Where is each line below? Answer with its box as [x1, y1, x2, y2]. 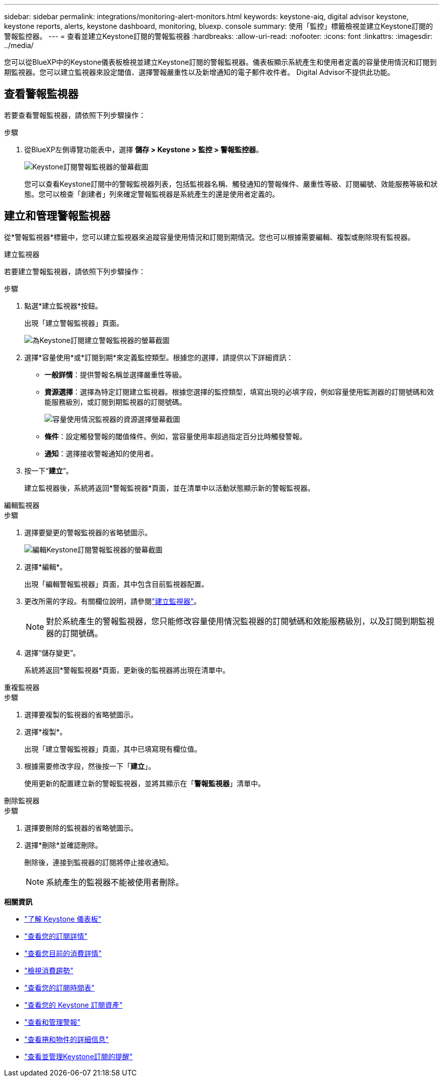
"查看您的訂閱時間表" [24, 983, 95, 992]
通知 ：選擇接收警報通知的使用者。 [45, 449, 158, 458]
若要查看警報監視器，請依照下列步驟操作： [4, 110, 146, 119]
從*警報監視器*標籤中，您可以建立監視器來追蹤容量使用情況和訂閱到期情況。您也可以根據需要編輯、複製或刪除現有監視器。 [4, 232, 415, 241]
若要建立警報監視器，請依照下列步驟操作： [4, 267, 146, 276]
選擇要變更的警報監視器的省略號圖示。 [24, 528, 152, 537]
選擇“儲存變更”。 [24, 648, 80, 657]
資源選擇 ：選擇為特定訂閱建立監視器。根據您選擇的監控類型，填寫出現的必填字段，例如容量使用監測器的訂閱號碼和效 [45, 387, 434, 396]
